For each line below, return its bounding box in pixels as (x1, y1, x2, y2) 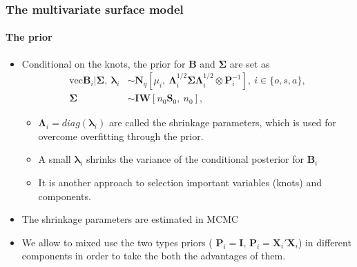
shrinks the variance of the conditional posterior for (86, 152, 304, 166)
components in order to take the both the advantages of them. (21, 248, 286, 263)
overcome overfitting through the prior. (38, 128, 204, 143)
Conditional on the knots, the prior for (21, 56, 186, 70)
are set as (229, 56, 270, 70)
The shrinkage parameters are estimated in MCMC (21, 212, 239, 226)
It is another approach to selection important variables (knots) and (38, 175, 322, 190)
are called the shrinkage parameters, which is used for (108, 115, 336, 130)
